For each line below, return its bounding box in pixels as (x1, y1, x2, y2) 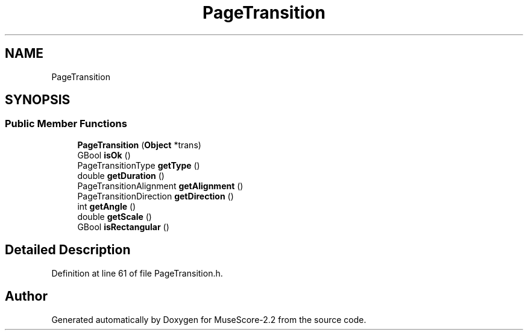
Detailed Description (5, 242, 131, 258)
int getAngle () (77, 201, 136, 211)
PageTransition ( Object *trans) (77, 139, 201, 150)
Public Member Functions (5, 117, 127, 130)
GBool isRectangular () (77, 221, 169, 232)
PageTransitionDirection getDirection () (77, 190, 234, 201)
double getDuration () (77, 170, 165, 181)
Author (5, 289, 48, 304)
